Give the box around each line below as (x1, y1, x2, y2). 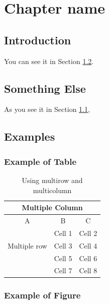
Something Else (4, 80, 86, 96)
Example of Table (4, 155, 77, 167)
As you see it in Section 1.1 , (4, 104, 90, 114)
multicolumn (33, 185, 72, 195)
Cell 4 (79, 240, 97, 251)
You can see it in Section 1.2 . (4, 55, 94, 66)
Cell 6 (79, 253, 97, 263)
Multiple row (8, 240, 47, 251)
